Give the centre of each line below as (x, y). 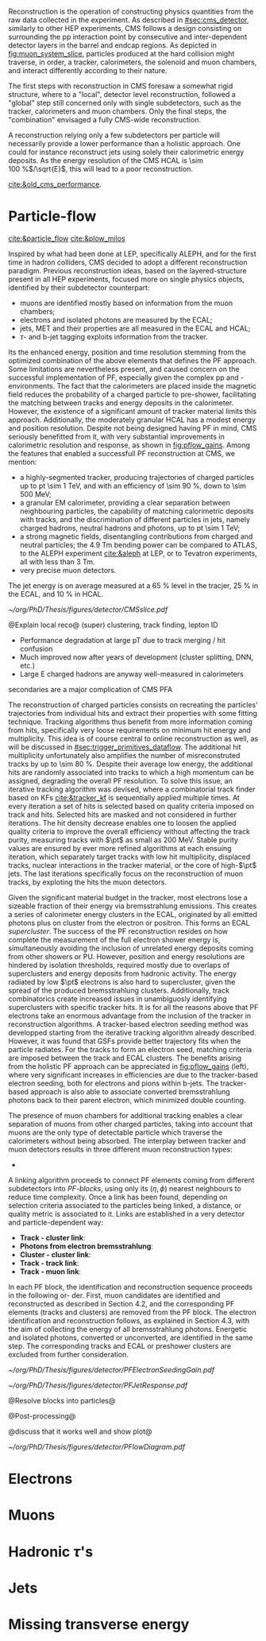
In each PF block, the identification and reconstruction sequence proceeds (130, 1287)
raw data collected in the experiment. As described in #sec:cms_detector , (129, 20)
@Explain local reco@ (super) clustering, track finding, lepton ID (113, 625)
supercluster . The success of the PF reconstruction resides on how (118, 931)
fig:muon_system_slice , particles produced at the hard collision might (121, 54)
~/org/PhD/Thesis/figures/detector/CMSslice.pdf (88, 609)
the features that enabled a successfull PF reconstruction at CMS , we (122, 453)
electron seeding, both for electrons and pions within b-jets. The (114, 1083)
